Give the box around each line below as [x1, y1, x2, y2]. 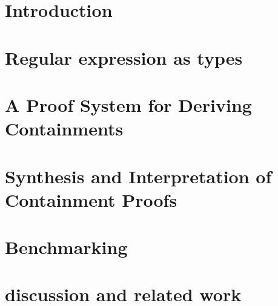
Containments [5, 116, 124, 141]
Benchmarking [5, 235, 128, 259]
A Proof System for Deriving [5, 92, 252, 117]
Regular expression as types [5, 45, 243, 70]
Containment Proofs [5, 187, 177, 212]
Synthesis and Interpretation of [5, 163, 272, 188]
